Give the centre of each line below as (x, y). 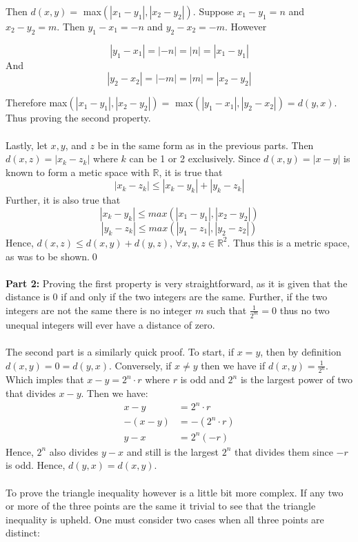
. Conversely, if (140, 365)
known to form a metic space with (78, 172)
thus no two (305, 310)
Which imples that (45, 379)
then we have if (233, 365)
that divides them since (284, 451)
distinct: (23, 533)
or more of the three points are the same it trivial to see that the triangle (161, 506)
